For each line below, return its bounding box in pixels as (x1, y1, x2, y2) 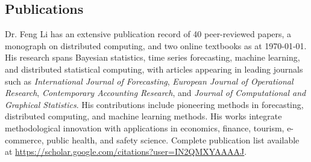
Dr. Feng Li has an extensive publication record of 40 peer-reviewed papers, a (5, 28, 292, 40)
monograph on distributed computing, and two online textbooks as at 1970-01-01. (5, 39, 307, 52)
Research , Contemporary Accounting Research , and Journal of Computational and (5, 86, 306, 99)
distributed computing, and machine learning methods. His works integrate (5, 110, 282, 122)
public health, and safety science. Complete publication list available (46, 133, 300, 146)
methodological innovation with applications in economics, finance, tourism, (5, 121, 284, 134)
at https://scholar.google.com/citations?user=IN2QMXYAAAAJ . (5, 145, 247, 158)
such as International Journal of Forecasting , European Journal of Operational (5, 74, 294, 87)
